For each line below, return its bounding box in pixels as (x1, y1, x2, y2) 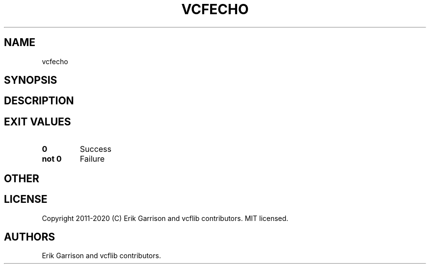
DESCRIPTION (4, 95, 74, 107)
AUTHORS (4, 230, 55, 243)
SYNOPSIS (4, 74, 57, 87)
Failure (80, 154, 105, 164)
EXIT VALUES (4, 115, 71, 128)
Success (80, 144, 112, 154)
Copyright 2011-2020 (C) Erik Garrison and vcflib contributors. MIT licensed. (42, 214, 289, 222)
